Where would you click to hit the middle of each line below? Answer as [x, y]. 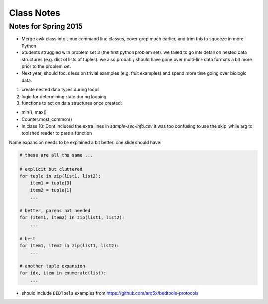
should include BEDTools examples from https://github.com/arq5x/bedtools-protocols [110, 293]
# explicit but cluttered [51, 169]
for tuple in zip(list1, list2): [60, 176]
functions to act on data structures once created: [72, 103]
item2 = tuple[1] [51, 190]
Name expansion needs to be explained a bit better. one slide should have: [85, 142]
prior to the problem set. [46, 66]
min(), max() [34, 112]
